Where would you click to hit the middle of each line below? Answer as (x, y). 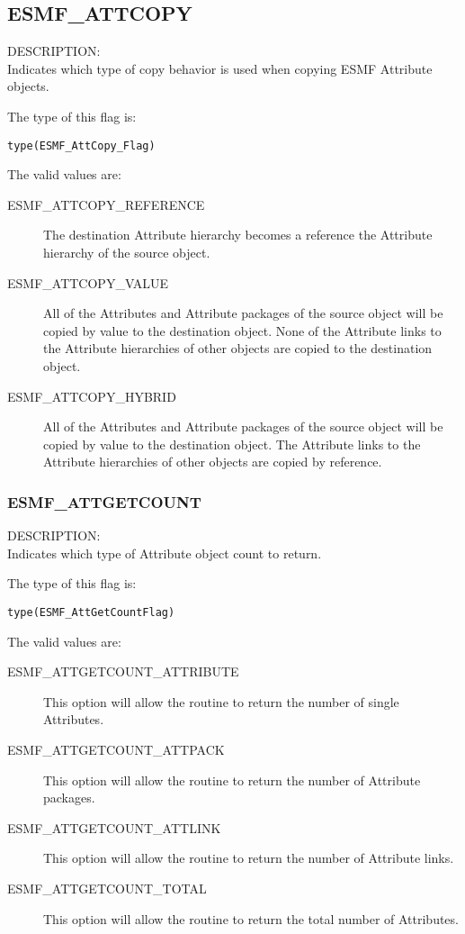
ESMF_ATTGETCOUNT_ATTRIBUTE (123, 671)
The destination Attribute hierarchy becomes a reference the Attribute (238, 235)
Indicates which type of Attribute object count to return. (165, 553)
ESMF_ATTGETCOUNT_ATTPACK (116, 749)
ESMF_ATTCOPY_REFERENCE (106, 204)
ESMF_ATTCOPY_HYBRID (92, 396)
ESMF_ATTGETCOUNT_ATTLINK (114, 827)
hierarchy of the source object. (127, 253)
